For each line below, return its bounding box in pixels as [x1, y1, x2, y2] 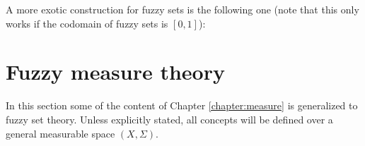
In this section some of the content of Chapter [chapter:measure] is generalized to [6, 98, 358, 113]
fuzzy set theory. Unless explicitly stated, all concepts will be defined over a [6, 111, 333, 126]
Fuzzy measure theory [6, 57, 225, 86]
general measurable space [6, 126, 115, 140]
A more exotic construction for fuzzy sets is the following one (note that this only [6, 2, 359, 16]
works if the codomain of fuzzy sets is [6, 16, 168, 30]
